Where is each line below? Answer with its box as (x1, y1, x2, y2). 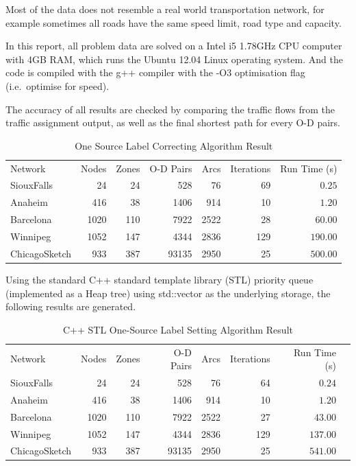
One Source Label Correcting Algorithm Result (75, 138, 273, 152)
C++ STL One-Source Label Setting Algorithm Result (63, 322, 293, 336)
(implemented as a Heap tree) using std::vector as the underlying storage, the (5, 286, 331, 300)
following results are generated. (5, 299, 136, 314)
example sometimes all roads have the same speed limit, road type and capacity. (5, 15, 342, 30)
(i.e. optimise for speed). (5, 78, 110, 93)
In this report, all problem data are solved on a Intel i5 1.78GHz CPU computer (5, 38, 342, 53)
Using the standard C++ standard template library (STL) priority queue (5, 272, 314, 286)
